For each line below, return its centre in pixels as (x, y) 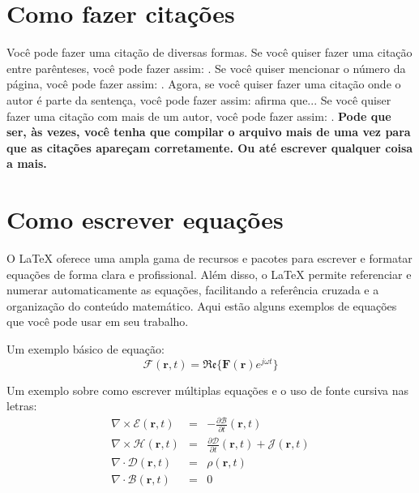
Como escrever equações (145, 219)
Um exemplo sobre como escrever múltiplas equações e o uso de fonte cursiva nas (208, 390)
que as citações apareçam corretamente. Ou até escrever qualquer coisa (210, 147)
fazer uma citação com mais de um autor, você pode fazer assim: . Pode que (199, 116)
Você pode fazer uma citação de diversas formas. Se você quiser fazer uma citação (209, 52)
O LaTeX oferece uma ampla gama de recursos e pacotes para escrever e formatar (209, 258)
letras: (22, 406)
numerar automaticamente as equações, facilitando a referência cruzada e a (193, 290)
